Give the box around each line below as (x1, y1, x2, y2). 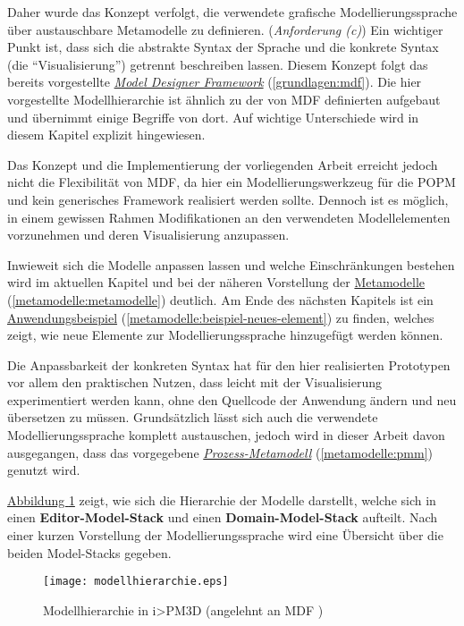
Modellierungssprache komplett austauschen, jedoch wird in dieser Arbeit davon (7, 426, 445, 444)
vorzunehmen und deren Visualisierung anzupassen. (7, 225, 290, 244)
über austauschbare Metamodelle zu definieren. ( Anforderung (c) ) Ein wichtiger (7, 20, 443, 38)
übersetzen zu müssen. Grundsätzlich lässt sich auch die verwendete (7, 408, 378, 427)
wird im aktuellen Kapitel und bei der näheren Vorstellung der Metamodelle (7, 273, 425, 292)
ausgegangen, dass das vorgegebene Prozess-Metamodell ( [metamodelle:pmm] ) (7, 443, 434, 461)
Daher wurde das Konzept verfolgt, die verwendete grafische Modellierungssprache (7, 3, 458, 21)
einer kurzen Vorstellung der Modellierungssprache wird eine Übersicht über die (7, 526, 443, 545)
